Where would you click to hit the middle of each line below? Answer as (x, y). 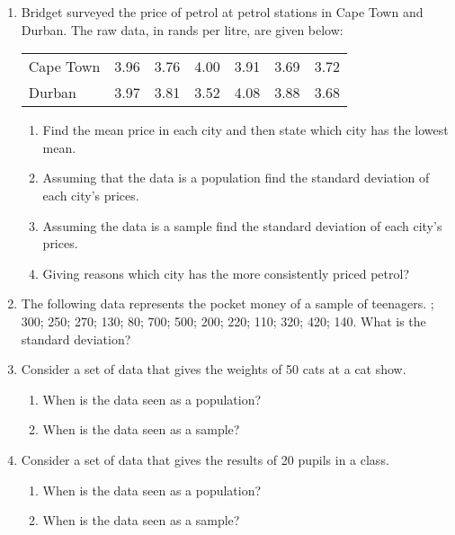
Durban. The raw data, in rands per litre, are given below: (182, 29)
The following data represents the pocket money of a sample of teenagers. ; (227, 303)
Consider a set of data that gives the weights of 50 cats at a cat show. (214, 369)
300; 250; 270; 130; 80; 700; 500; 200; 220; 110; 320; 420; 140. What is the (223, 321)
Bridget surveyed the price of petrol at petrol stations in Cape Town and (222, 12)
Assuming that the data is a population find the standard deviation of (236, 178)
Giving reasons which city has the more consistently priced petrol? (226, 273)
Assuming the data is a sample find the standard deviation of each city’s (242, 225)
